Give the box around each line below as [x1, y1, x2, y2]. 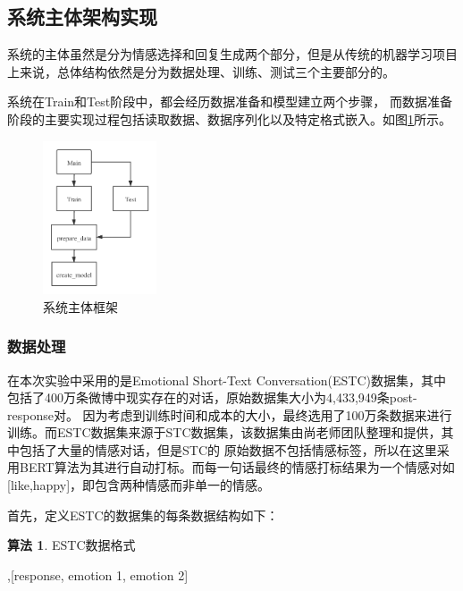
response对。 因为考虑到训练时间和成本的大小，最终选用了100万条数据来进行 [7, 405, 452, 424]
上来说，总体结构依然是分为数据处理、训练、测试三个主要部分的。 [7, 62, 395, 80]
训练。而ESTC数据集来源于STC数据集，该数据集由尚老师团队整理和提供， [7, 423, 442, 442]
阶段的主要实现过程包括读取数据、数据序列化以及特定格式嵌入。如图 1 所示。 [7, 109, 451, 128]
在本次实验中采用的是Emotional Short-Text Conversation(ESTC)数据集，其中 [7, 370, 446, 389]
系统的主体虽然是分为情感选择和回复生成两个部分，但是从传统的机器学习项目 [7, 45, 458, 63]
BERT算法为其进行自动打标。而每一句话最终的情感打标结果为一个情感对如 [19, 458, 455, 477]
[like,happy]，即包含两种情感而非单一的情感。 [7, 476, 271, 494]
